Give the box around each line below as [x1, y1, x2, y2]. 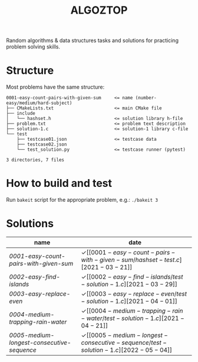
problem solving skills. [6, 43, 61, 50]
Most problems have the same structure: [6, 83, 105, 90]
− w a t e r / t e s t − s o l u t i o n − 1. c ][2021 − [81, 314, 184, 322]
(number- [135, 95, 157, 101]
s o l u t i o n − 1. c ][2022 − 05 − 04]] [81, 346, 173, 354]
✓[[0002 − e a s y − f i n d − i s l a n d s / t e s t [81, 273, 184, 281]
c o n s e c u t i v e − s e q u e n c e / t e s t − [81, 338, 167, 347]
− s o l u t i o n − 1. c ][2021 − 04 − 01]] [81, 297, 178, 305]
